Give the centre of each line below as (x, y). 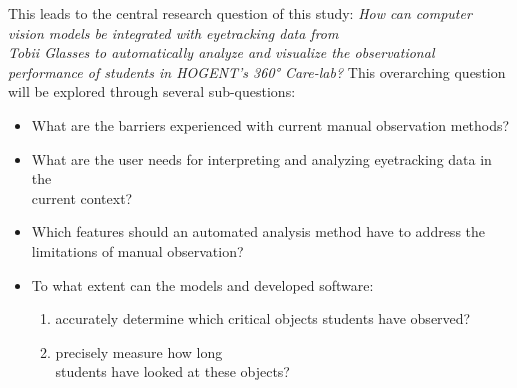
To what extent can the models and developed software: (202, 284)
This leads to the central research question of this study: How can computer (240, 13)
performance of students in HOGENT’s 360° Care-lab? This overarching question (257, 71)
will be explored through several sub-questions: (152, 91)
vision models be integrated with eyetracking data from (173, 32)
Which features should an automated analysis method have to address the (258, 231)
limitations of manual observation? (137, 250)
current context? (82, 197)
